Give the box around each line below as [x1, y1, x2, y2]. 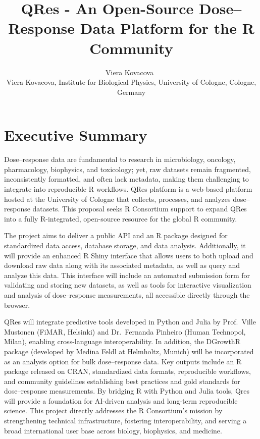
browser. [4, 299, 30, 310]
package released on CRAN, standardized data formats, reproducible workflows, [4, 366, 251, 376]
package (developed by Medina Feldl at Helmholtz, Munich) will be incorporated [4, 346, 254, 356]
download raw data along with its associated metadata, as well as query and [4, 260, 240, 270]
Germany [117, 86, 146, 97]
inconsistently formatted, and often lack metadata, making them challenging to [4, 174, 249, 184]
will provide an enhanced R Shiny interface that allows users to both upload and [4, 250, 253, 260]
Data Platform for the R [80, 18, 254, 38]
